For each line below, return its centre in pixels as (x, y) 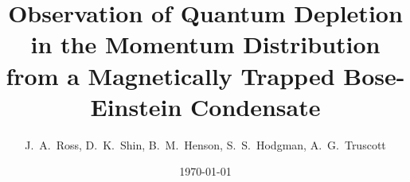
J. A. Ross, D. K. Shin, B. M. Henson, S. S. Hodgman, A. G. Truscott (205, 144)
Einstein (136, 106)
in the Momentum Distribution (205, 44)
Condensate (256, 106)
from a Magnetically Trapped (170, 75)
